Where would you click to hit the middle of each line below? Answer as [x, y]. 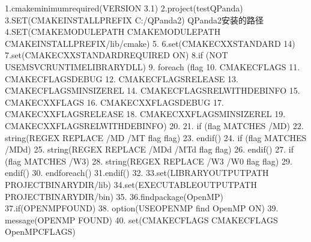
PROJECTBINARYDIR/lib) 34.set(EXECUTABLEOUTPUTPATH [131, 184]
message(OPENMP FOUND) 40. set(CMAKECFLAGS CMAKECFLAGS [141, 219]
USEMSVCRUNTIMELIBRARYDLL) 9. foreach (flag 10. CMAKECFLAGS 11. [152, 66]
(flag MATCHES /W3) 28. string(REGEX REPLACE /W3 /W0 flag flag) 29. [149, 161]
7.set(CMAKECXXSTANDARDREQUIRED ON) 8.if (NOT [116, 55]
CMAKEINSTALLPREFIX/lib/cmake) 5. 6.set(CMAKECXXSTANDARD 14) [150, 43]
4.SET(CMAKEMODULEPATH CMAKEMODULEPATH [113, 32]
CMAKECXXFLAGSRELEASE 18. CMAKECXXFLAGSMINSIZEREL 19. [145, 114]
